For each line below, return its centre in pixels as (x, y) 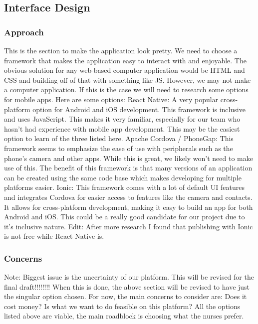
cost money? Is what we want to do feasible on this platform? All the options (122, 306)
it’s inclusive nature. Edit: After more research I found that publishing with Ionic (129, 226)
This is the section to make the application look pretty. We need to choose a (121, 50)
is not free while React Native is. (54, 236)
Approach (24, 32)
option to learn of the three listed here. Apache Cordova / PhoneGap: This (119, 138)
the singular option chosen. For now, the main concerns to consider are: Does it (126, 296)
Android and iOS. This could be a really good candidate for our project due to (125, 217)
